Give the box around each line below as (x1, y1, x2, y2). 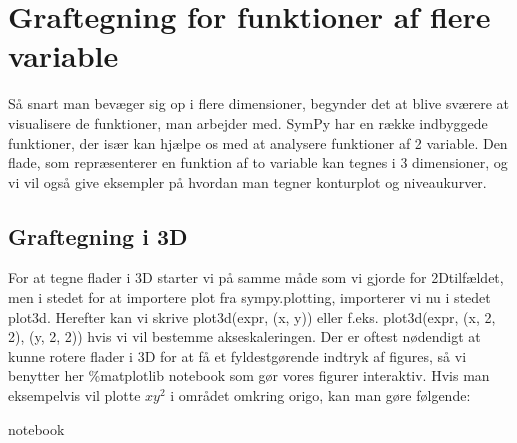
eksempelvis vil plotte (8, 385, 141, 406)
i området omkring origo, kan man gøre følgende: (170, 385, 471, 406)
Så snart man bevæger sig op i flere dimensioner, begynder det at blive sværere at (8, 93, 510, 114)
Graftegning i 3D (8, 220, 188, 251)
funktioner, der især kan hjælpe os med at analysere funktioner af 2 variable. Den (8, 132, 508, 153)
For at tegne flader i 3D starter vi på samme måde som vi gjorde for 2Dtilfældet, (8, 267, 504, 288)
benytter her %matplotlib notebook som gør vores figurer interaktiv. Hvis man (8, 365, 490, 386)
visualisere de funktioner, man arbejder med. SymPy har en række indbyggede (8, 112, 488, 133)
